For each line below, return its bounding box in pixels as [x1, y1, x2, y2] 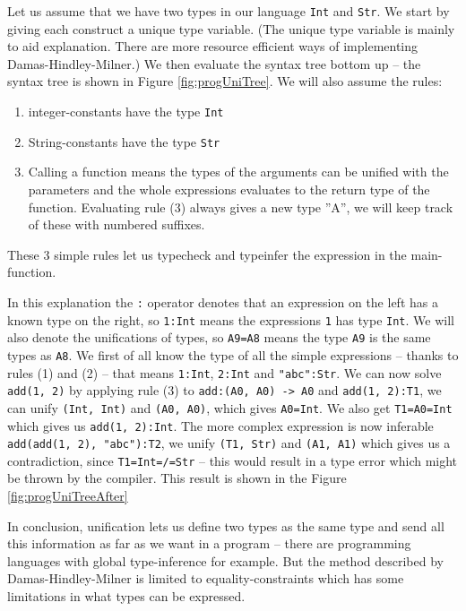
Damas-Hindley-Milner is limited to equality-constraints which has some [7, 569, 404, 588]
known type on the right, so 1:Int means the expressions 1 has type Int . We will [7, 310, 454, 329]
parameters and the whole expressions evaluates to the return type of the [28, 179, 430, 198]
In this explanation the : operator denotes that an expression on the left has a [7, 292, 438, 311]
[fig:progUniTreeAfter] [7, 486, 128, 505]
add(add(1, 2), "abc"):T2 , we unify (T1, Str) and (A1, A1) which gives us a [7, 434, 451, 452]
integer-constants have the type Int [28, 102, 224, 121]
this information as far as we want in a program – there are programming [7, 534, 411, 553]
